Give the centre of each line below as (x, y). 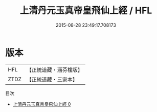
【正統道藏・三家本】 (52, 79)
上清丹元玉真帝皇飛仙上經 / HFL (86, 11)
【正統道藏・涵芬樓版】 (55, 70)
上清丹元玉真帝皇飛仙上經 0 (42, 104)
